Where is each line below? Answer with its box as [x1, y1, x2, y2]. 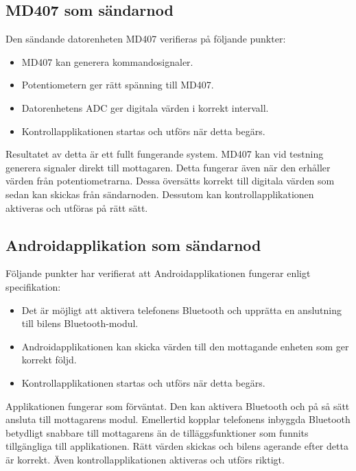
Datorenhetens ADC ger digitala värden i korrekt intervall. [21, 100, 269, 114]
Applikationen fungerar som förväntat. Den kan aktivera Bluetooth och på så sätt [5, 398, 350, 413]
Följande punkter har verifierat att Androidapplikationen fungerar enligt [5, 266, 311, 280]
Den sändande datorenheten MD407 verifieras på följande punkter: [5, 32, 286, 46]
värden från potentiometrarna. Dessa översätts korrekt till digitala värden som [5, 173, 335, 188]
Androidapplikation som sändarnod [5, 234, 261, 255]
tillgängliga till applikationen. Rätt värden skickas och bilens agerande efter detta [5, 439, 348, 453]
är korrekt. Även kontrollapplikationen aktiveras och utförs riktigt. [5, 452, 285, 466]
